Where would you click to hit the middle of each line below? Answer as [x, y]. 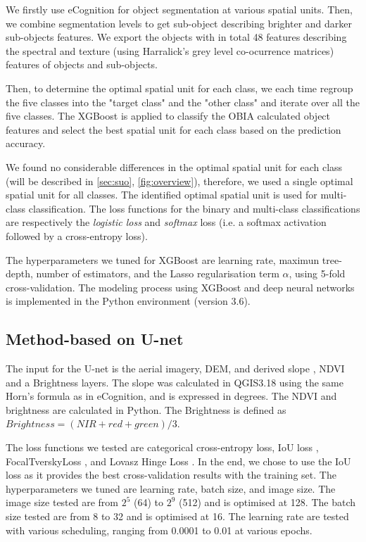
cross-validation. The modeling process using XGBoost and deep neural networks [180, 287]
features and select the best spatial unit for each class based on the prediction [173, 129]
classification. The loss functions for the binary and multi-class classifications [194, 208]
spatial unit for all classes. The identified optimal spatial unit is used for [162, 195]
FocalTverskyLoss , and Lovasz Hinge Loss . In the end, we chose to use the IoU [178, 461]
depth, [19, 273]
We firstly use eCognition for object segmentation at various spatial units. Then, [179, 9]
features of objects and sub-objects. [82, 64]
